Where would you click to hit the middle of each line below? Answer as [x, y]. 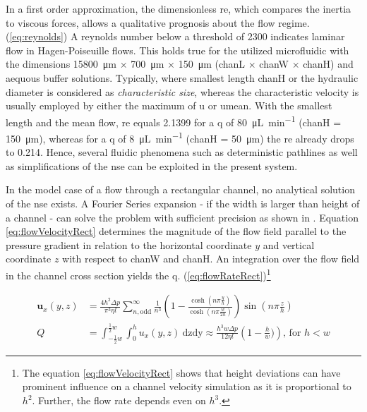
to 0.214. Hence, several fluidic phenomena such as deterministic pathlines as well [182, 152]
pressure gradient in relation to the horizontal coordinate [129, 244]
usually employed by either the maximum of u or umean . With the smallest [169, 105]
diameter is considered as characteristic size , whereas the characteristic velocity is [182, 91]
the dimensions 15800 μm [61, 64]
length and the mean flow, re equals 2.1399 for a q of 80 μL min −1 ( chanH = [174, 121]
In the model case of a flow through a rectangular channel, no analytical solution [180, 189]
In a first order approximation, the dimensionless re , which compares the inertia [179, 8]
